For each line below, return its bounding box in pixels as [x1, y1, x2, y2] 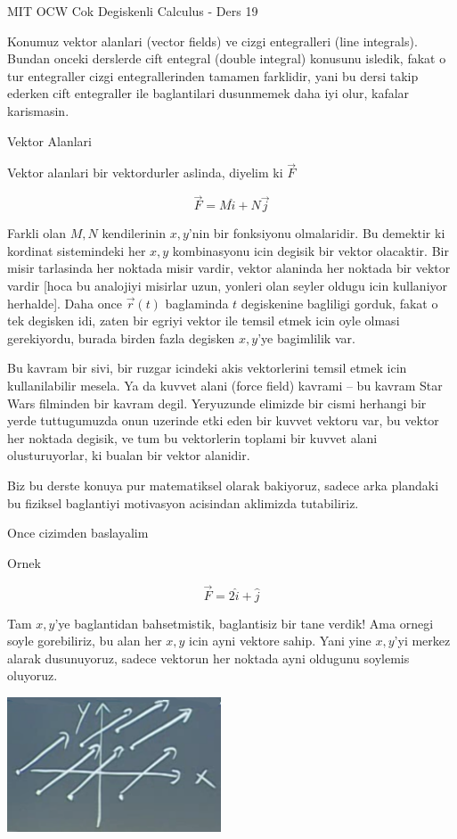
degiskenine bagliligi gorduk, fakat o [241, 293, 438, 312]
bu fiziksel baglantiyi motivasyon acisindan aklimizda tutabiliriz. [7, 493, 359, 512]
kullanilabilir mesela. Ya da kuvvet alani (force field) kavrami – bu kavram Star [7, 375, 443, 394]
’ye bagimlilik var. [257, 328, 355, 347]
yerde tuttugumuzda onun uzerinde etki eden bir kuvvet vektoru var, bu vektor [7, 411, 439, 430]
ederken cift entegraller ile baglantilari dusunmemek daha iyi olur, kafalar [7, 84, 410, 103]
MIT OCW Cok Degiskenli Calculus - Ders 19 [7, 2, 258, 20]
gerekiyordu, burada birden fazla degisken [7, 328, 235, 347]
